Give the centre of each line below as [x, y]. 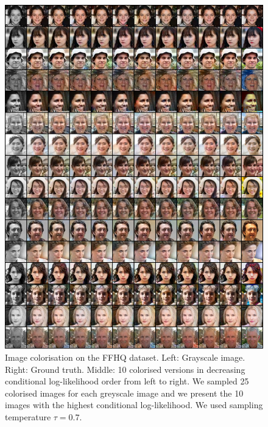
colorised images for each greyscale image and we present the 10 [124, 393]
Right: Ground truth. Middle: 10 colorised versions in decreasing [125, 369]
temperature [28, 416]
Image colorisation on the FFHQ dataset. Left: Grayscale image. [125, 357]
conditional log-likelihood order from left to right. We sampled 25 [127, 381]
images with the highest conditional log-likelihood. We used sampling [134, 405]
